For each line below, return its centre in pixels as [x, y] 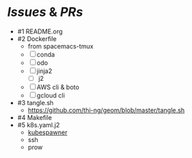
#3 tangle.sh [35, 103]
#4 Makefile [35, 118]
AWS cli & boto [58, 87]
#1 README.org [40, 31]
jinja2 [44, 71]
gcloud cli [51, 95]
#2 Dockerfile [37, 38]
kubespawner [47, 132]
